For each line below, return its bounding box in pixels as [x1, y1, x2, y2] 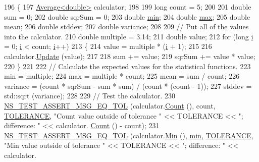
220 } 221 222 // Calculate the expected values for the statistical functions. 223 [4, 61, 251, 71]
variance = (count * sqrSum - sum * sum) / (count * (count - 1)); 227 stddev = [4, 80, 252, 91]
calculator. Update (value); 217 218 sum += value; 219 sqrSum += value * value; [4, 50, 255, 61]
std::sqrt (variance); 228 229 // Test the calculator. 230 [4, 90, 176, 101]
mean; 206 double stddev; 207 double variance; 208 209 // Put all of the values [4, 21, 249, 32]
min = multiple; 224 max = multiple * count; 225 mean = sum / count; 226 [4, 71, 240, 81]
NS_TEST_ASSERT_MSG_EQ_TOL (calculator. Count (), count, [4, 100, 216, 111]
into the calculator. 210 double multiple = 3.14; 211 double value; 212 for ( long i [4, 31, 253, 41]
